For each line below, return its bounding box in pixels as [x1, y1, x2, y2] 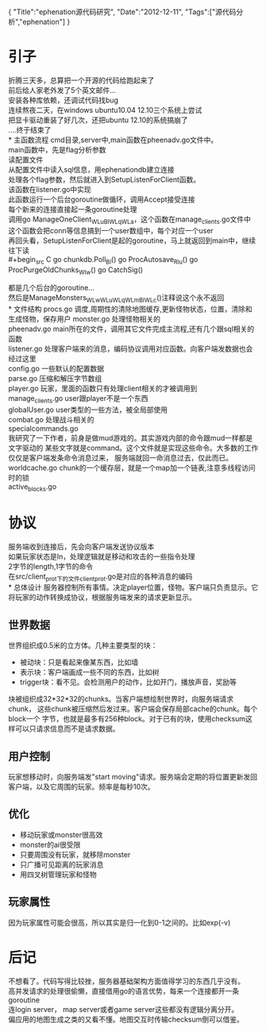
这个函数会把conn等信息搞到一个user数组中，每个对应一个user [8, 225, 214, 235]
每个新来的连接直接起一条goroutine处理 [8, 204, 137, 214]
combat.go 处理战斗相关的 [8, 414, 94, 424]
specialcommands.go [8, 423, 79, 433]
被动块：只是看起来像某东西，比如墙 [19, 657, 139, 667]
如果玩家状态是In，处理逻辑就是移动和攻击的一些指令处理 [8, 552, 196, 561]
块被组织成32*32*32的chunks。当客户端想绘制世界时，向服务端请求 [8, 694, 234, 704]
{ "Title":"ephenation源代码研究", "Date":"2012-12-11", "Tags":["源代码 [8, 7, 237, 17]
